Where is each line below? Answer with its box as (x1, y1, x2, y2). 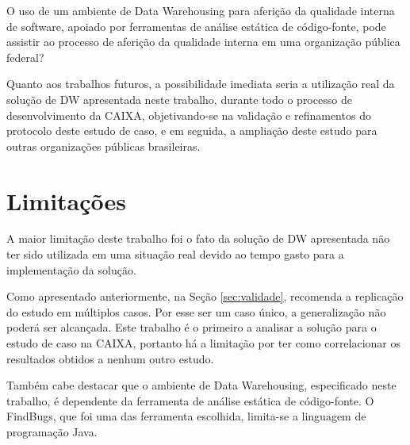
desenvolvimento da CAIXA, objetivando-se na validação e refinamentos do (6, 106, 371, 123)
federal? (6, 48, 44, 65)
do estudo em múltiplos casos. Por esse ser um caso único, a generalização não (6, 303, 386, 320)
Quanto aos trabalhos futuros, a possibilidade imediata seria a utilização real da (6, 75, 395, 92)
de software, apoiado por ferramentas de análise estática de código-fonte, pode (6, 17, 386, 34)
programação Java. (6, 424, 98, 439)
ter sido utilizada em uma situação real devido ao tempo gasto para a (6, 246, 344, 263)
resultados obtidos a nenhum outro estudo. (6, 350, 214, 366)
